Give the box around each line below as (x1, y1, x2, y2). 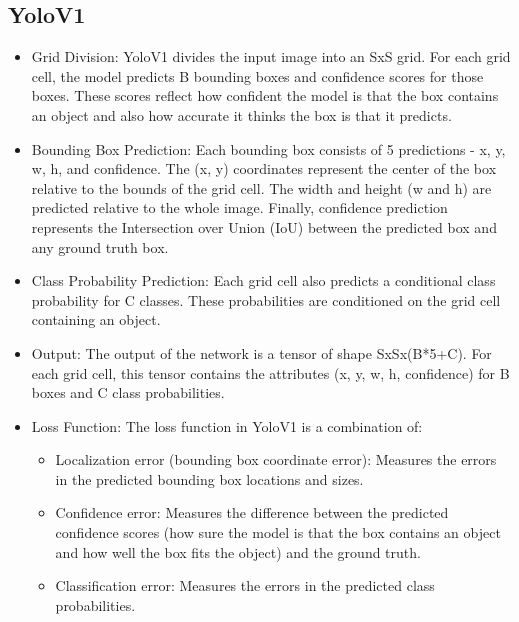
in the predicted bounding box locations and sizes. (55, 468, 364, 489)
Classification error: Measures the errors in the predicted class (55, 575, 435, 596)
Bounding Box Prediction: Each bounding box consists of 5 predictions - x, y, (31, 138, 506, 159)
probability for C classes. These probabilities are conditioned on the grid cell (31, 289, 501, 310)
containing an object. (31, 309, 161, 330)
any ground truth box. (31, 236, 169, 257)
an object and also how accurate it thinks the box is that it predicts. (31, 104, 452, 125)
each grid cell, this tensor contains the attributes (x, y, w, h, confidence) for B (31, 362, 510, 383)
